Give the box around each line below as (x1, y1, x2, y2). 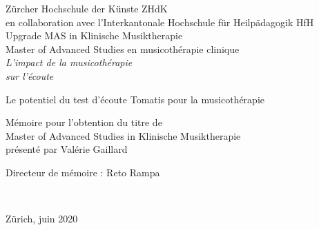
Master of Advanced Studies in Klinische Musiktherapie (6, 128, 241, 143)
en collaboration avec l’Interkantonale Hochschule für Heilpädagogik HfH (6, 14, 314, 29)
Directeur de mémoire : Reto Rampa (6, 165, 160, 179)
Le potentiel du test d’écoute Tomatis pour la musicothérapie (6, 92, 264, 106)
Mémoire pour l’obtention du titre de (6, 115, 162, 129)
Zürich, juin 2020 (6, 211, 78, 226)
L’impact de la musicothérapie (6, 55, 133, 70)
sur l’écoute (6, 68, 54, 83)
